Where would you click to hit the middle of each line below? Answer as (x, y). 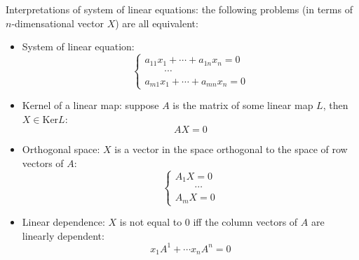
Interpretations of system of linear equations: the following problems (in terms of (179, 9)
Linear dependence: (63, 222)
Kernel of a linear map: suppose (90, 105)
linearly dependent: (63, 235)
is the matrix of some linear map (243, 105)
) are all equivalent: (157, 23)
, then (336, 105)
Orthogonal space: (61, 149)
